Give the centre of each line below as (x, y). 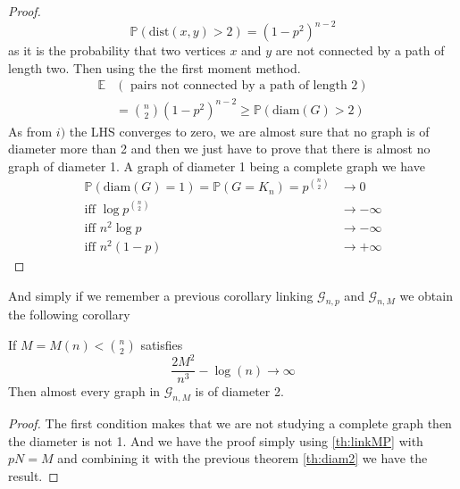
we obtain (426, 295)
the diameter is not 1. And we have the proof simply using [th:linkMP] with (216, 440)
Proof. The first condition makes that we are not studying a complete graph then (230, 423)
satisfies (162, 344)
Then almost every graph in (84, 391)
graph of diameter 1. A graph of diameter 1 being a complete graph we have (217, 166)
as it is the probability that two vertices (117, 50)
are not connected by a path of (360, 50)
